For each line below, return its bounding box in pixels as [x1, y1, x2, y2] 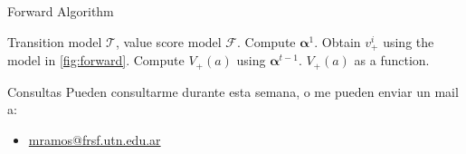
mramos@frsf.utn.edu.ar [28, 130, 161, 149]
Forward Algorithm [7, 2, 114, 20]
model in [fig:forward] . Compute [7, 51, 185, 70]
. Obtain [314, 32, 361, 51]
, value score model [115, 32, 222, 51]
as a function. [354, 51, 430, 70]
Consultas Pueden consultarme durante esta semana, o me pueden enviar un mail [7, 82, 459, 101]
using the [383, 32, 434, 51]
